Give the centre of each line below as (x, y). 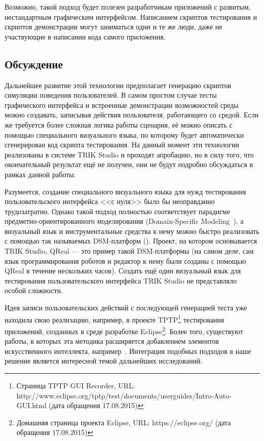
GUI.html (31, 405)
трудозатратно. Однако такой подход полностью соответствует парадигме (117, 211)
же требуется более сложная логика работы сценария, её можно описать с (119, 124)
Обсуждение (34, 64)
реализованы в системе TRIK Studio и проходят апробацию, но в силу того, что (129, 154)
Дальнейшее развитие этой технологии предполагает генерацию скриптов (118, 85)
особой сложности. (34, 290)
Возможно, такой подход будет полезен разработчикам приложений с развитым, (128, 7)
